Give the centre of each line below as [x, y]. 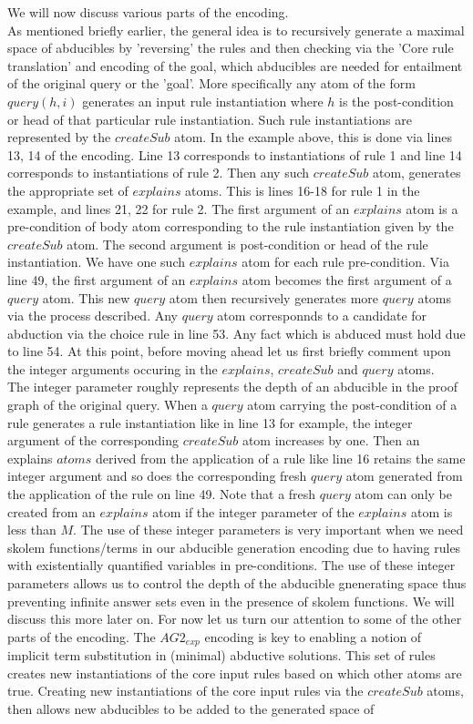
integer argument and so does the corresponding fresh [157, 476]
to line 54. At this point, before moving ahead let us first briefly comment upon [229, 351]
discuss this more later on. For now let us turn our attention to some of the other [235, 619]
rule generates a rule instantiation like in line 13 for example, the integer [210, 422]
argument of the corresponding [93, 440]
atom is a [432, 208]
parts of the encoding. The [82, 636]
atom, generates [416, 173]
